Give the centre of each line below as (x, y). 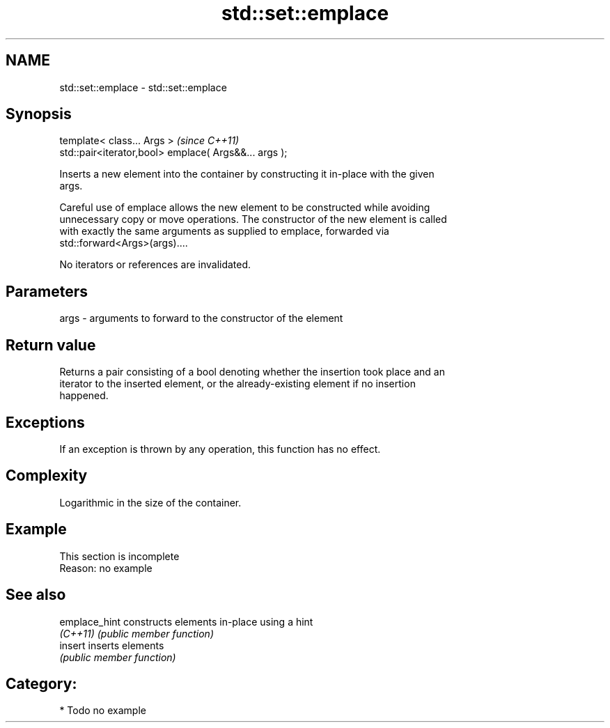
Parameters (47, 291)
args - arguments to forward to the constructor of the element (201, 318)
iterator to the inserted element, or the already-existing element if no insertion (237, 384)
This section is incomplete (119, 556)
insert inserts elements (112, 645)
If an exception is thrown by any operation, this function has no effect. (220, 449)
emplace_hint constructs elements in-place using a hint (186, 621)
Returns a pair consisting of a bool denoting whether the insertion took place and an (252, 372)
